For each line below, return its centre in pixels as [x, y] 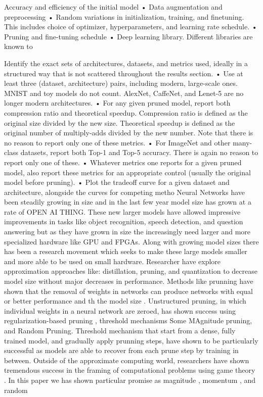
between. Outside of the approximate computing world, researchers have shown [127, 360]
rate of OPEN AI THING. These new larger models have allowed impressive [122, 211]
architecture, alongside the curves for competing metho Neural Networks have [125, 192]
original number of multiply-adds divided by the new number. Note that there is [129, 133]
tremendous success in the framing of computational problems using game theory [130, 370]
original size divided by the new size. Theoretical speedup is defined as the [120, 122]
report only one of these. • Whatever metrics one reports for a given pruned [123, 162]
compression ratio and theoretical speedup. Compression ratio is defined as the [126, 112]
